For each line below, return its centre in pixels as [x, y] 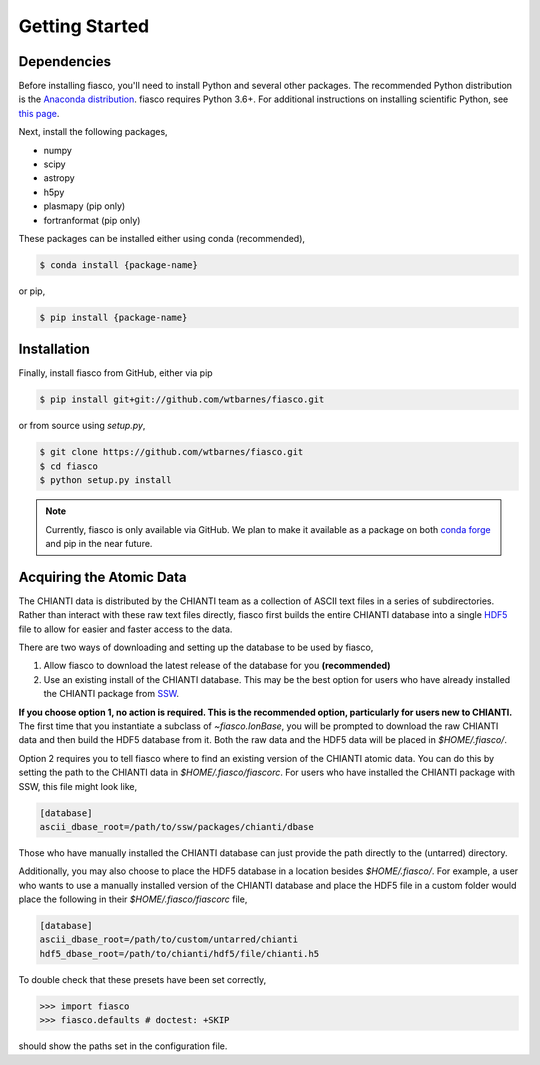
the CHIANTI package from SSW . [111, 694]
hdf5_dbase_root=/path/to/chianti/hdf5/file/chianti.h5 [179, 953]
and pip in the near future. [99, 543]
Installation [54, 349]
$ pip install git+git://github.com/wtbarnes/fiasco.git [182, 399]
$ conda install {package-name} [119, 264]
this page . [39, 113]
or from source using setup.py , [82, 426]
